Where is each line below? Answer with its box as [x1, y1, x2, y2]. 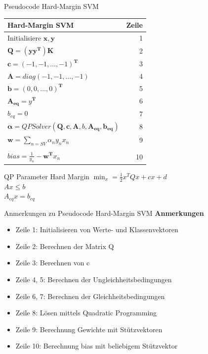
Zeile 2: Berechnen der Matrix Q [15, 241, 114, 251]
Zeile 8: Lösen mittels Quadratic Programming [15, 307, 157, 318]
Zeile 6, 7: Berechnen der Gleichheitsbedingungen [15, 291, 165, 301]
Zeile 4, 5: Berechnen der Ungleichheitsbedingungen [15, 274, 172, 285]
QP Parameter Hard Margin [4, 171, 89, 181]
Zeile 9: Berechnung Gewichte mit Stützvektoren [15, 324, 163, 334]
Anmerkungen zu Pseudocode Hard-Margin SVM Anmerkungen [4, 207, 204, 218]
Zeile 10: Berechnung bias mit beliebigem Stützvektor [15, 341, 178, 351]
